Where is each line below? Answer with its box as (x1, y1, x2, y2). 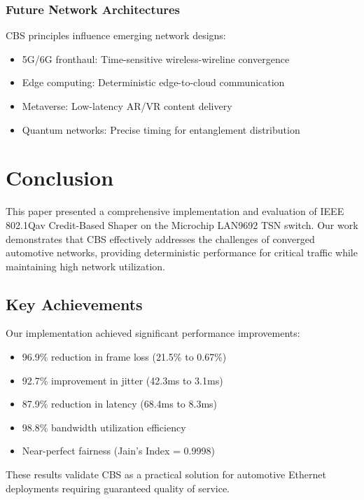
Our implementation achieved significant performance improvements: (6, 326, 300, 340)
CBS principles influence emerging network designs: (6, 28, 226, 43)
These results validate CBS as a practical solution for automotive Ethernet (6, 467, 326, 482)
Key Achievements (6, 293, 143, 314)
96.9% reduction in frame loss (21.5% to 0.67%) (22, 349, 227, 364)
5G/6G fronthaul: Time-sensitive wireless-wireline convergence (22, 51, 290, 66)
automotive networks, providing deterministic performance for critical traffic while (6, 245, 358, 260)
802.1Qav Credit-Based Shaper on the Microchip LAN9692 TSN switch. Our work (6, 217, 358, 232)
